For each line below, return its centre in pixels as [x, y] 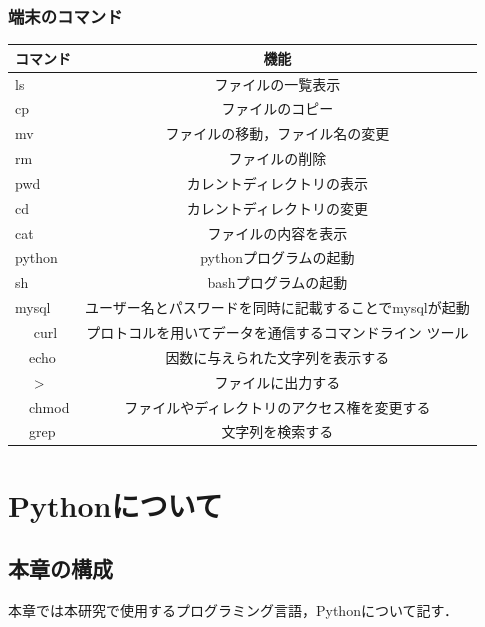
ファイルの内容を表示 [277, 232]
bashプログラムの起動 [277, 282]
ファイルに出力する [277, 381]
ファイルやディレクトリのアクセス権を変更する [277, 406]
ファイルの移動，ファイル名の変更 [277, 133]
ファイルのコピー [277, 108]
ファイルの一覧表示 [277, 83]
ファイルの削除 [277, 158]
